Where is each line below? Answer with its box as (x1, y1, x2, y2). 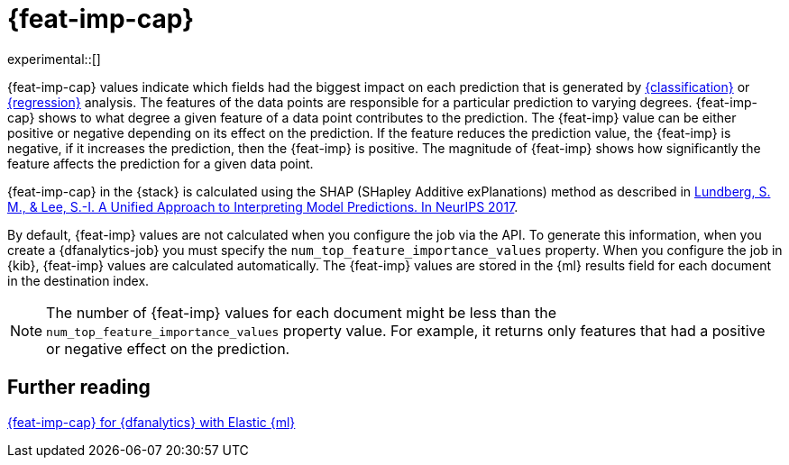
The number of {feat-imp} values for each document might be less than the (46, 303, 557, 322)
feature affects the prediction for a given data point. (7, 155, 314, 171)
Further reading (7, 376, 151, 399)
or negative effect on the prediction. (46, 339, 290, 358)
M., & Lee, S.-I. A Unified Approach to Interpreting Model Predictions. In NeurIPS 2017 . (7, 198, 518, 214)
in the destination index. (7, 272, 150, 288)
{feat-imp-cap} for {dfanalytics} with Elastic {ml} (7, 414, 296, 430)
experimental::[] (7, 50, 101, 67)
